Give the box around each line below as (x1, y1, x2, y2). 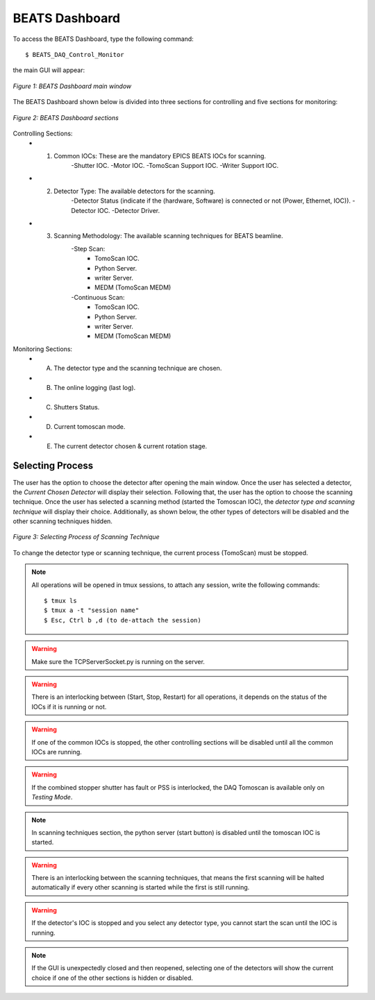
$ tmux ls (44, 597, 77, 605)
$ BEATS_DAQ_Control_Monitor (25, 51, 124, 58)
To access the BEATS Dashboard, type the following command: (12, 35, 194, 43)
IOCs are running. (31, 747, 83, 756)
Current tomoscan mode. (53, 422, 126, 430)
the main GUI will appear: (12, 66, 85, 74)
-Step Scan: (71, 244, 106, 253)
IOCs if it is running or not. (31, 702, 107, 711)
